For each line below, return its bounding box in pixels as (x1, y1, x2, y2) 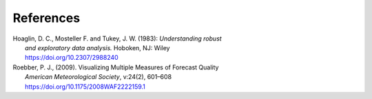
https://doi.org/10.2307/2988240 (25, 54, 118, 62)
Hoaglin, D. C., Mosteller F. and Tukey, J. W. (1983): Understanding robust (12, 34, 222, 43)
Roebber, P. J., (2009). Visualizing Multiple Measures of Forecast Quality (12, 63, 219, 71)
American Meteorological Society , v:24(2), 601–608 (25, 73, 172, 81)
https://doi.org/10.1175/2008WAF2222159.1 (25, 82, 146, 91)
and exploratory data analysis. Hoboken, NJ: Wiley (25, 43, 170, 52)
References (12, 10, 81, 25)
